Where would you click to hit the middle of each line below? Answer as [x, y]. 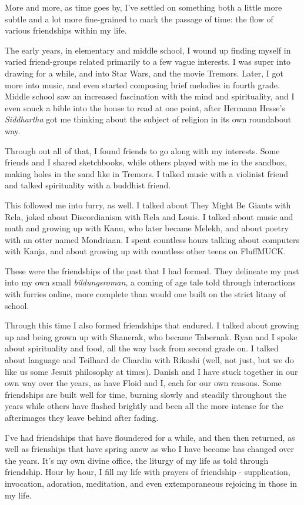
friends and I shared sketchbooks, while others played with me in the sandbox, [146, 162]
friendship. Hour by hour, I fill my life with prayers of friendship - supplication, [148, 472]
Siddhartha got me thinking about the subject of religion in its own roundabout [148, 119]
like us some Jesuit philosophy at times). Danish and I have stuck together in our [151, 371]
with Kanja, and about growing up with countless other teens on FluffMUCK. [146, 251]
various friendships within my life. [66, 30]
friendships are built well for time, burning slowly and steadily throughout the [146, 394]
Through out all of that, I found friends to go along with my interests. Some [142, 150]
